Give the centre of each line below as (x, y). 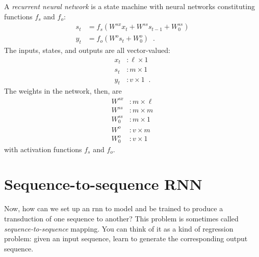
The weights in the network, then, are (63, 91)
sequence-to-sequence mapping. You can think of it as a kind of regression (119, 228)
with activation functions (43, 149)
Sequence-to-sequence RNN (103, 184)
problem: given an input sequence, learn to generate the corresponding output (126, 238)
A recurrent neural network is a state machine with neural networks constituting (129, 6)
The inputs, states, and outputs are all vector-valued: (87, 50)
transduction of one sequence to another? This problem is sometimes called (121, 218)
